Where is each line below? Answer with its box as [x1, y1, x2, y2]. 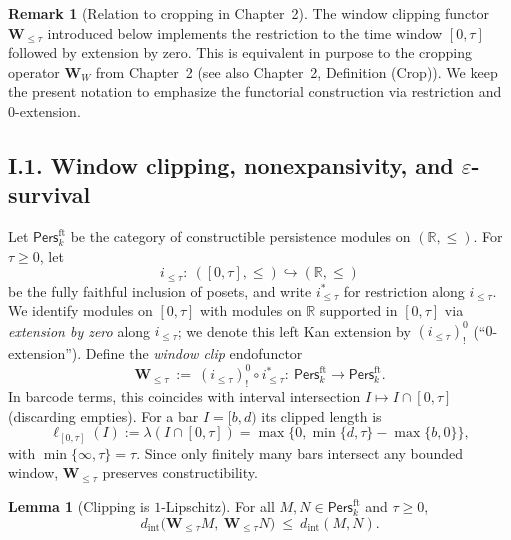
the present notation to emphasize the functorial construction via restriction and [8, 81, 502, 102]
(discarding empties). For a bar [8, 405, 199, 426]
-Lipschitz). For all [161, 496, 275, 517]
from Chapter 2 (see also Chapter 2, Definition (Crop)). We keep [95, 61, 498, 82]
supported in [319, 300, 398, 321]
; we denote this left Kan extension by [177, 320, 411, 341]
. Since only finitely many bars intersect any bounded [136, 442, 464, 463]
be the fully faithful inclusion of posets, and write [8, 280, 312, 301]
